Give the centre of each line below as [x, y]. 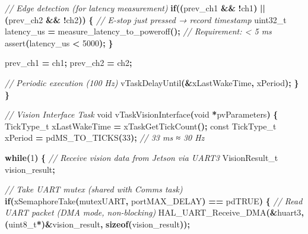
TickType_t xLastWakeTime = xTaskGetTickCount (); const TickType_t [141, 126]
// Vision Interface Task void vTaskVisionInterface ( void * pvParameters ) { [142, 114]
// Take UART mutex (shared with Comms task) [94, 189]
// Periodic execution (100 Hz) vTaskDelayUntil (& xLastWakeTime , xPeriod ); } [152, 82]
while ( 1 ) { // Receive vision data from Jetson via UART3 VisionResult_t [142, 157]
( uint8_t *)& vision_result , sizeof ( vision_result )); [97, 224]
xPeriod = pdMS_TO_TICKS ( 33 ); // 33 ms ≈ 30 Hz [105, 137]
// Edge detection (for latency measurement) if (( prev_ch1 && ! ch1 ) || [135, 8]
